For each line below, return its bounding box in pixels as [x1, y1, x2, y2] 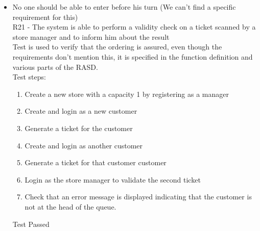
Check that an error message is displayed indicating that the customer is [25, 191, 252, 202]
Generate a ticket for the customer [25, 122, 133, 133]
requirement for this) [12, 11, 78, 22]
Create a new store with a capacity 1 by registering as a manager [25, 88, 229, 99]
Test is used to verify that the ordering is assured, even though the [12, 41, 222, 52]
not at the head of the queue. [25, 201, 116, 212]
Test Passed [12, 218, 50, 229]
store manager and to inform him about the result [12, 31, 170, 42]
